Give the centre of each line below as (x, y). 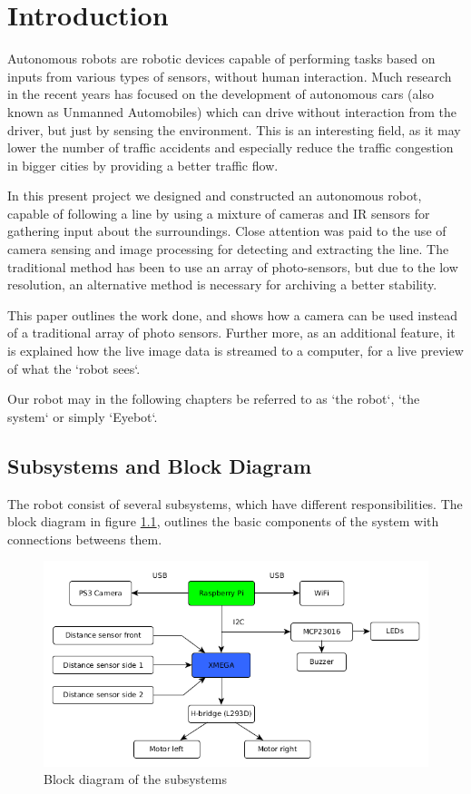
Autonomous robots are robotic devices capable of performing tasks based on (221, 59)
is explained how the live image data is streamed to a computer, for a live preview (235, 351)
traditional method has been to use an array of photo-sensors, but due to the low (233, 266)
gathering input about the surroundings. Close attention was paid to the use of (227, 231)
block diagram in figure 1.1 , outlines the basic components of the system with (223, 521)
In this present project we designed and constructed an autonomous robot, (215, 196)
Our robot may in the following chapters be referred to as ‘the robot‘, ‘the (214, 399)
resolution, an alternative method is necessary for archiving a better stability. (222, 284)
